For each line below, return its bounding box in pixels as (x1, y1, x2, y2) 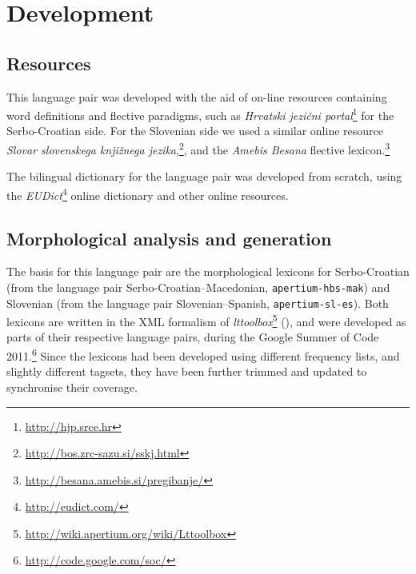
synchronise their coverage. (6, 378, 138, 395)
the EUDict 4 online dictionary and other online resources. (6, 184, 289, 203)
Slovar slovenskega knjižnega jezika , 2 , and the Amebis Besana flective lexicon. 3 (6, 139, 390, 157)
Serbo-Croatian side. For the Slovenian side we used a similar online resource (6, 122, 383, 139)
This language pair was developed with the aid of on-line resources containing (6, 88, 387, 105)
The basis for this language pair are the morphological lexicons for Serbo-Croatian (6, 263, 410, 280)
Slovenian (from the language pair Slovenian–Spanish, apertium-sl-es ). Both (6, 294, 389, 311)
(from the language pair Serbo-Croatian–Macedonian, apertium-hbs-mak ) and (6, 278, 390, 295)
